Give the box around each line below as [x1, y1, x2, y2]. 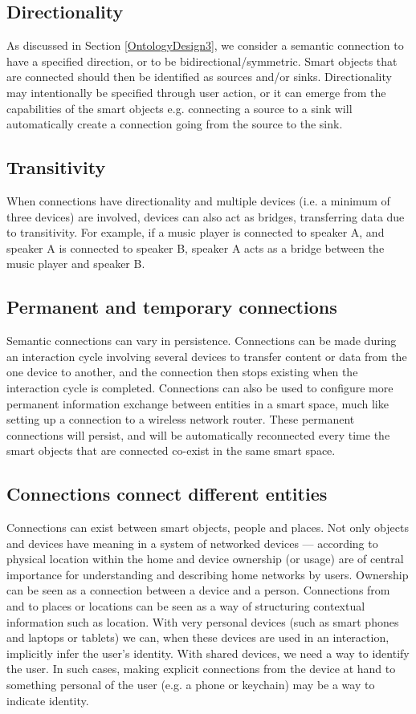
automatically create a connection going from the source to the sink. [6, 116, 343, 132]
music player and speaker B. [6, 255, 145, 272]
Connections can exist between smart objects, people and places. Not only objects [6, 519, 409, 536]
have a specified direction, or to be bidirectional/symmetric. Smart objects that [6, 52, 398, 69]
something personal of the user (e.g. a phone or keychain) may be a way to [6, 676, 375, 693]
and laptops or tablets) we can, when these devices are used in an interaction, [6, 629, 389, 646]
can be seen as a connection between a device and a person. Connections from [6, 582, 390, 598]
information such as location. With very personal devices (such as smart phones [6, 613, 399, 630]
